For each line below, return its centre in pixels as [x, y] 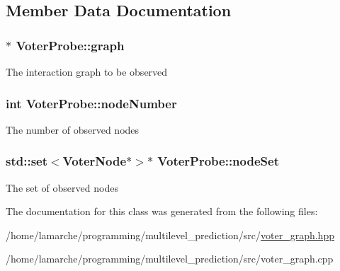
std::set [27, 161]
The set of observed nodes [62, 187]
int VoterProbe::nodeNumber [91, 103]
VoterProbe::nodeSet [218, 161]
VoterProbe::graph [70, 45]
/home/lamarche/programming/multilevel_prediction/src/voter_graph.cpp [170, 259]
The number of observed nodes [73, 129]
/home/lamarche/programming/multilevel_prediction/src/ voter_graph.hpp [170, 235]
